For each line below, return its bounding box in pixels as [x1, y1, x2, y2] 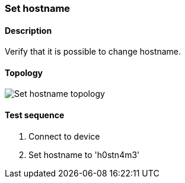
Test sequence [5, 110, 65, 121]
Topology [5, 67, 43, 78]
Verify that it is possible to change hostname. [5, 46, 181, 57]
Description [5, 25, 52, 36]
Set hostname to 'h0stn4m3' [28, 149, 140, 160]
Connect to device [28, 131, 100, 141]
